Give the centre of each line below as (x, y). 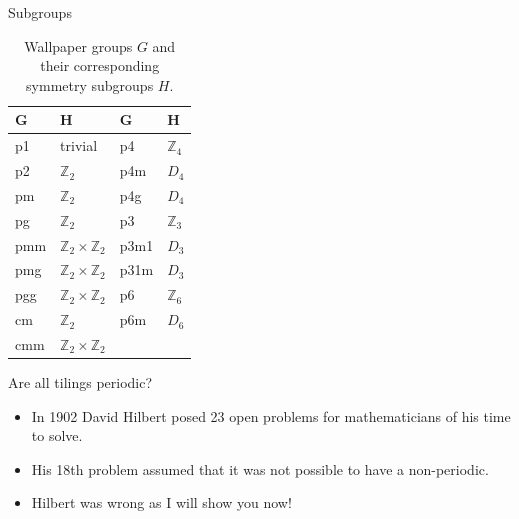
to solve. (57, 435)
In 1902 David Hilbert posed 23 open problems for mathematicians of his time (271, 415)
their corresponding (100, 65)
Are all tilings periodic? (80, 382)
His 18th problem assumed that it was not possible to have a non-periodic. (260, 468)
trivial (79, 145)
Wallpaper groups (78, 45)
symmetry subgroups (90, 84)
